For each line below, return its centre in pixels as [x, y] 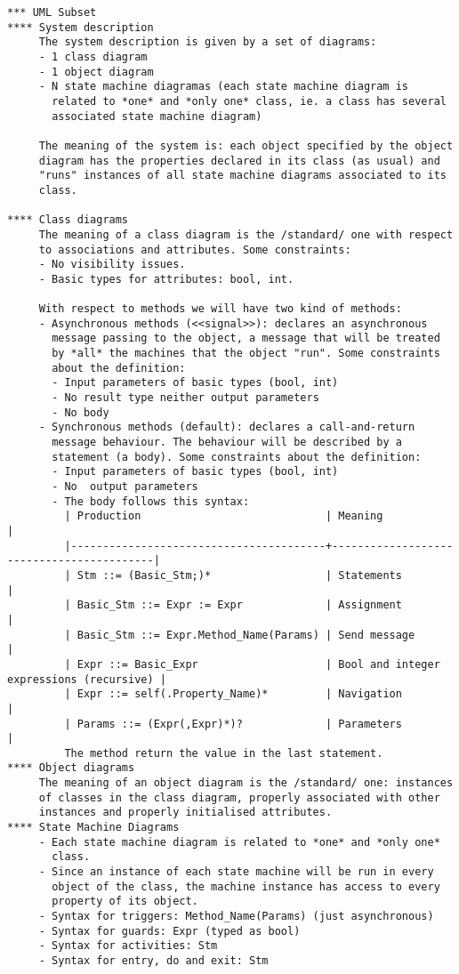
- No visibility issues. [112, 265]
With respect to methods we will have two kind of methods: [220, 309]
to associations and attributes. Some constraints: [195, 250]
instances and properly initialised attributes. [185, 813]
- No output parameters [125, 487]
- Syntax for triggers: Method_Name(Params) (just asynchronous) [236, 917]
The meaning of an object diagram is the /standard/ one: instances [246, 783]
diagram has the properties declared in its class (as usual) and [239, 161]
